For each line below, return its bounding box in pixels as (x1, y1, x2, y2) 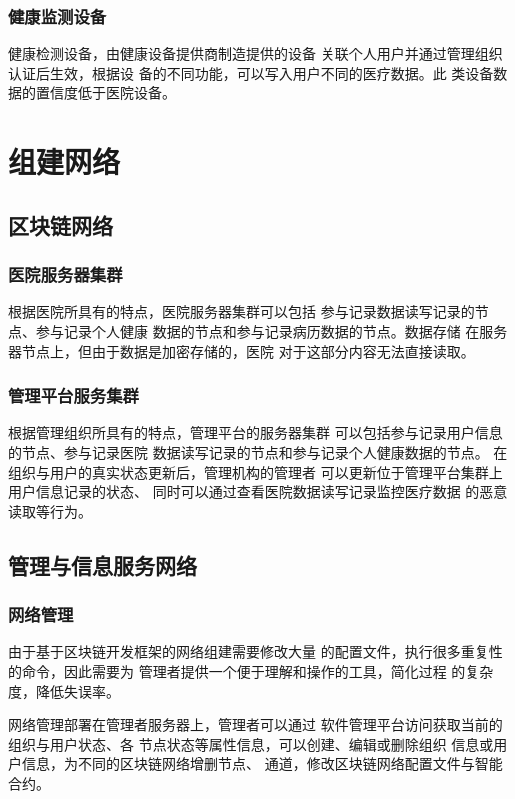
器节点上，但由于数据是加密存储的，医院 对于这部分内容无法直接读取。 (8, 340, 475, 361)
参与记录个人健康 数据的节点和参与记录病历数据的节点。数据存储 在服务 (35, 320, 508, 341)
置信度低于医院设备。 (35, 82, 176, 103)
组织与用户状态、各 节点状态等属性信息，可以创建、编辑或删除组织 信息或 (8, 733, 494, 754)
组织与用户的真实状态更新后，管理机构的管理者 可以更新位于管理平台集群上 (8, 461, 503, 482)
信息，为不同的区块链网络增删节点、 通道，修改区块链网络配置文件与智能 (21, 753, 503, 774)
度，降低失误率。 (8, 680, 120, 701)
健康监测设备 (8, 3, 107, 28)
